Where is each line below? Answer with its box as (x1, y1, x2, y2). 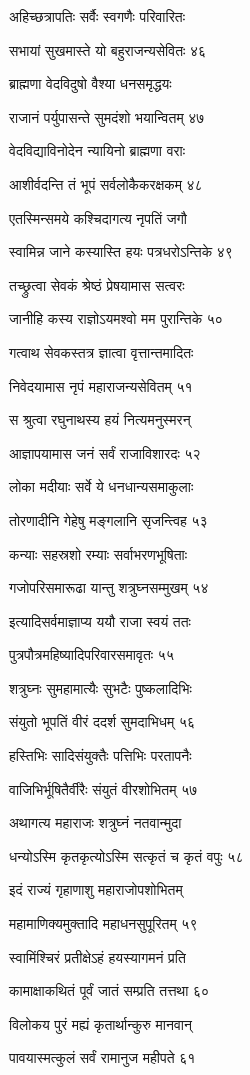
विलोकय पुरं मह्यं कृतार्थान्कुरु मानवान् (9, 1013, 192, 1034)
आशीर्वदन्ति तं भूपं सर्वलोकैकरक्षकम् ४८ (9, 173, 203, 194)
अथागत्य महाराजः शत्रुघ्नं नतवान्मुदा (9, 812, 182, 833)
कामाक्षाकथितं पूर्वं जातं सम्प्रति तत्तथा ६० (9, 980, 210, 1001)
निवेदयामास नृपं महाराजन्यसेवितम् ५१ (9, 375, 193, 396)
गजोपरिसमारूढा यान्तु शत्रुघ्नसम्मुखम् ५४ (9, 577, 209, 598)
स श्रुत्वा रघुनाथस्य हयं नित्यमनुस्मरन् (9, 409, 191, 430)
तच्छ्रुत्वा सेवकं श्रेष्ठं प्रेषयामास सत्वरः (9, 274, 185, 295)
